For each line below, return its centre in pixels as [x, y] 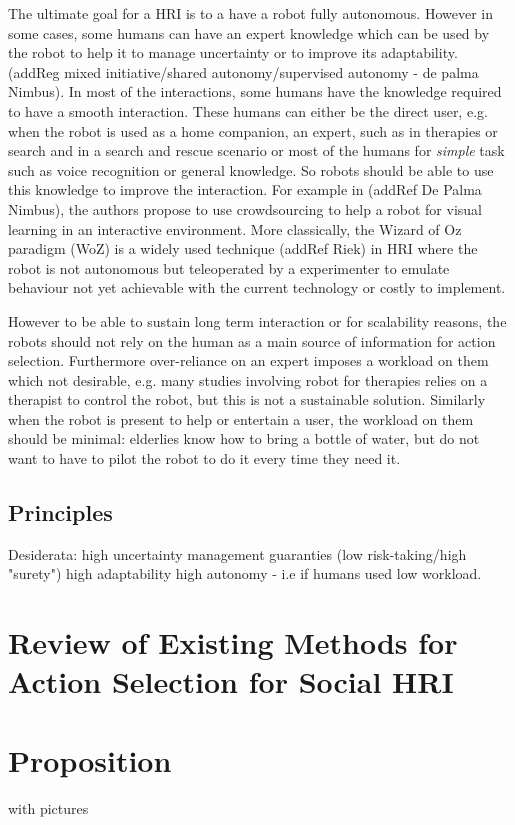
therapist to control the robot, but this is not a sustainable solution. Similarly [247, 399]
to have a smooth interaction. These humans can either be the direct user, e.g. [248, 110]
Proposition [90, 759]
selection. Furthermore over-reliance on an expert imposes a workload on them [248, 360]
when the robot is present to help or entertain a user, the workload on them [241, 418]
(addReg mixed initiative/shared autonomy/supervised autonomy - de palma [243, 71]
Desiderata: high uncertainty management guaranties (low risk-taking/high [237, 553]
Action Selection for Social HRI [231, 681]
